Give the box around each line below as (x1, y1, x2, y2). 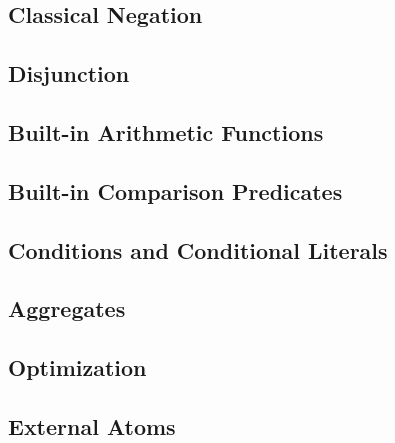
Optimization (8, 352, 147, 383)
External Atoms (8, 410, 176, 441)
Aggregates (8, 293, 126, 324)
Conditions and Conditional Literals (8, 234, 388, 265)
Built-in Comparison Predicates (8, 175, 343, 206)
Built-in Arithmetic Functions (8, 116, 324, 147)
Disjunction (8, 58, 130, 89)
